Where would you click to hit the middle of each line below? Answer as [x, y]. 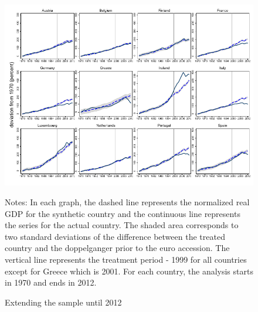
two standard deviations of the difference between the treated [115, 236]
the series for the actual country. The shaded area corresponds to [122, 225]
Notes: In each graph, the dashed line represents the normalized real [127, 201]
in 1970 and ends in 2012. [51, 282]
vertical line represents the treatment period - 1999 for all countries [126, 259]
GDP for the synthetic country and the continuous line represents [123, 213]
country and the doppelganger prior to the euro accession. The [117, 248]
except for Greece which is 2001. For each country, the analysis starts [129, 271]
